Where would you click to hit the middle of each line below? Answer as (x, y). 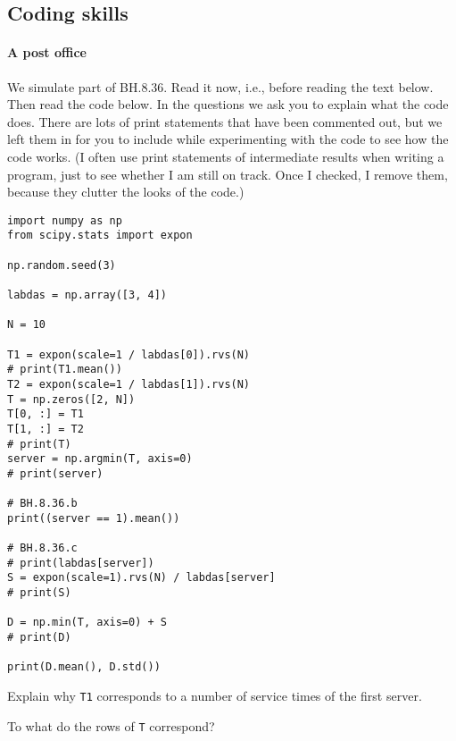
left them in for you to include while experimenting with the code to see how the (228, 139)
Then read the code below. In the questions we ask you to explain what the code (228, 104)
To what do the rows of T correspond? (111, 725)
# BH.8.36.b (42, 504)
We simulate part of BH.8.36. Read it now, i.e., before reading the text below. (220, 86)
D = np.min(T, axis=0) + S (87, 623)
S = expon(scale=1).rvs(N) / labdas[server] (141, 578)
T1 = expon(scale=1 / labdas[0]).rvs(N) (129, 354)
